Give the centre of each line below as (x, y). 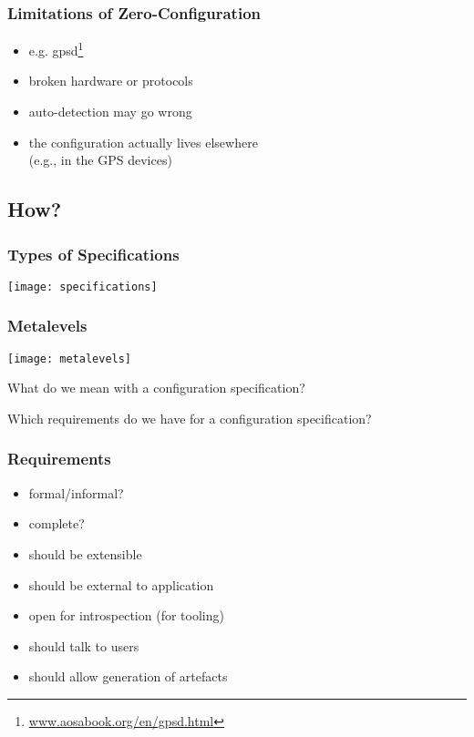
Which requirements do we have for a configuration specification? (190, 418)
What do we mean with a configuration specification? (156, 388)
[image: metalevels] (70, 358)
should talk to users (84, 645)
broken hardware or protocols (111, 81)
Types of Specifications (93, 254)
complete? (57, 523)
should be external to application (121, 584)
